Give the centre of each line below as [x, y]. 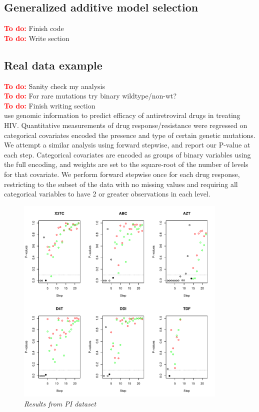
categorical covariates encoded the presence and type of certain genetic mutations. [130, 135]
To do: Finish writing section [50, 105]
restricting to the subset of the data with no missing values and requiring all [121, 184]
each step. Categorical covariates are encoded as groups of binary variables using [127, 154]
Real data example [53, 65]
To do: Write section [37, 38]
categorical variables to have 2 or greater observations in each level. [107, 194]
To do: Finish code [34, 28]
